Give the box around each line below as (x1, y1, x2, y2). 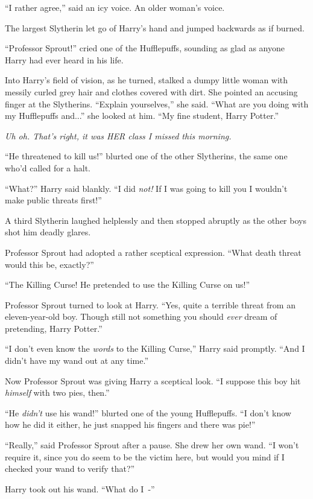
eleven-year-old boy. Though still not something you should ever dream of (5, 310, 277, 323)
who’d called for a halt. (5, 161, 91, 174)
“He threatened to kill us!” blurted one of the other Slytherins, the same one (5, 150, 288, 162)
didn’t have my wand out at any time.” (5, 354, 148, 367)
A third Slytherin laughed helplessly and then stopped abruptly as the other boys (5, 214, 306, 226)
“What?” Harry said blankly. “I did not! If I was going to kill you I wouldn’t (5, 182, 288, 194)
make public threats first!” (5, 194, 102, 206)
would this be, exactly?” (5, 258, 94, 270)
